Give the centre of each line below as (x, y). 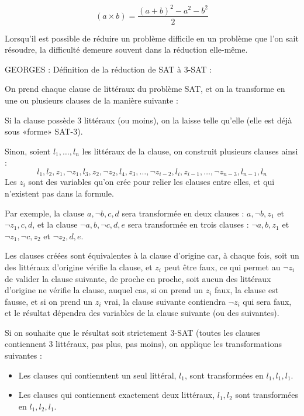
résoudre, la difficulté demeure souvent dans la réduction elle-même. (126, 49)
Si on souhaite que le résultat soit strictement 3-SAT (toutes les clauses (132, 332)
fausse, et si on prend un (49, 301)
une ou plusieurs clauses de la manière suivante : (91, 100)
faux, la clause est (247, 290)
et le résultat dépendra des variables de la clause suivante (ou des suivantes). (142, 313)
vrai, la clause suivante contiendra (165, 301)
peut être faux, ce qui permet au (222, 267)
